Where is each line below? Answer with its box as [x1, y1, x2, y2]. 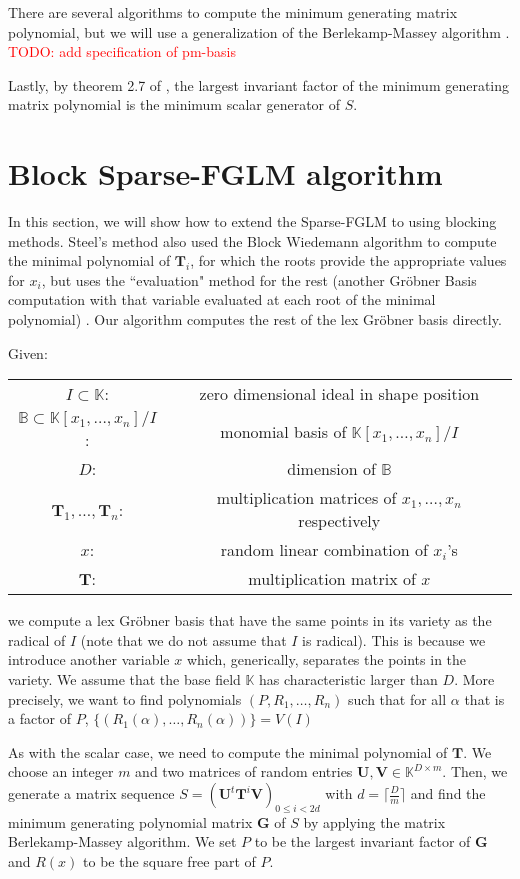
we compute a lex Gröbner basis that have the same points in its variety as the [8, 610, 492, 631]
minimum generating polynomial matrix [8, 811, 253, 832]
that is [464, 688, 505, 709]
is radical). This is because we [302, 629, 486, 650]
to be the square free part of [83, 850, 256, 871]
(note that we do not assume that [80, 629, 287, 650]
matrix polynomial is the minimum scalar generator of [8, 94, 341, 115]
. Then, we [442, 761, 508, 782]
